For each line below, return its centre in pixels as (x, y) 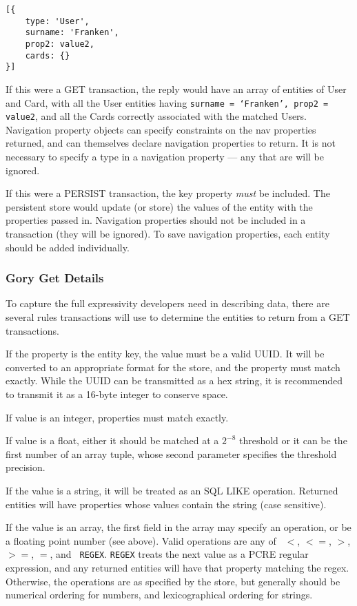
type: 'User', (57, 21)
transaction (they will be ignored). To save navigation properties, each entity (168, 233)
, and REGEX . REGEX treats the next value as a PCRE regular (179, 554)
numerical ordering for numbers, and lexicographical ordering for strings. (159, 595)
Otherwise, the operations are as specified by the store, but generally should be (173, 581)
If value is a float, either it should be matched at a (112, 440)
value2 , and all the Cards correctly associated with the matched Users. (156, 116)
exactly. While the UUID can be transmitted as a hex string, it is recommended (174, 380)
